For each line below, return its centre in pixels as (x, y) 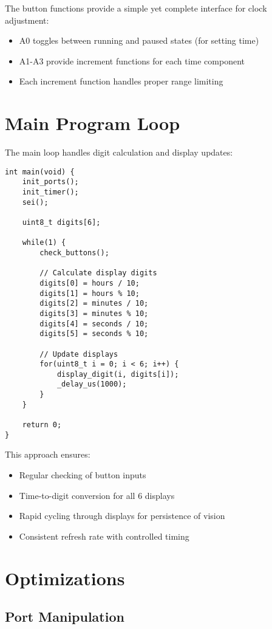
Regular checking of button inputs (83, 475)
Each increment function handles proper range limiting (121, 81)
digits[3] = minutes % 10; (94, 313)
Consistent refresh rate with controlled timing (104, 536)
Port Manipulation (65, 617)
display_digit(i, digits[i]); (118, 374)
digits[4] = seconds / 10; (94, 324)
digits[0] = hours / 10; (90, 283)
